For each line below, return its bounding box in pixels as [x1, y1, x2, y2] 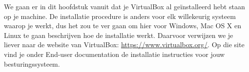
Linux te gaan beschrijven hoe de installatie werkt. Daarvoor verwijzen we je [4, 30, 233, 40]
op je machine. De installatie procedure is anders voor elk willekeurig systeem [4, 11, 236, 21]
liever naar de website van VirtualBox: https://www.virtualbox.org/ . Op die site [4, 39, 245, 50]
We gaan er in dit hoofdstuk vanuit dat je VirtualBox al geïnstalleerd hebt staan [4, 1, 245, 11]
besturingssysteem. [4, 58, 60, 69]
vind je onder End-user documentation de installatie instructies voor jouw [4, 49, 225, 59]
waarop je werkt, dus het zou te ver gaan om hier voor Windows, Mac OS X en [4, 20, 242, 31]
